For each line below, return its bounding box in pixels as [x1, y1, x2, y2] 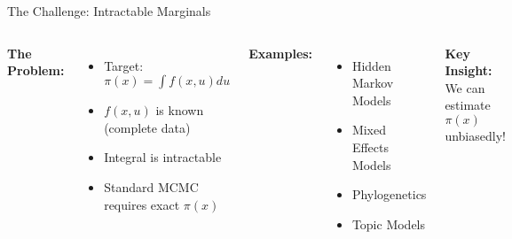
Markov [351, 73, 394, 92]
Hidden [351, 56, 391, 74]
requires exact [104, 195, 180, 213]
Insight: [445, 61, 492, 80]
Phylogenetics [351, 185, 427, 204]
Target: [104, 56, 144, 74]
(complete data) [104, 118, 191, 136]
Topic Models [351, 214, 426, 233]
